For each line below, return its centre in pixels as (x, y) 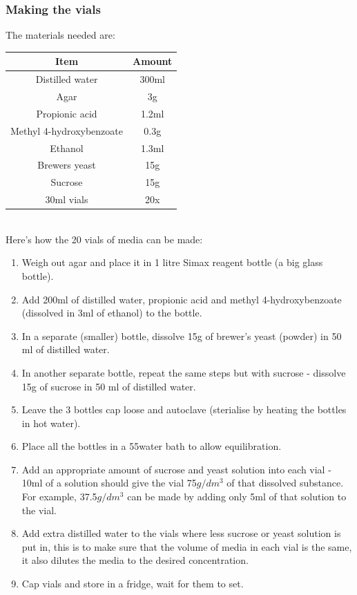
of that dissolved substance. (285, 483)
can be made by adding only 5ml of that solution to (237, 497)
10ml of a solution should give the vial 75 (109, 483)
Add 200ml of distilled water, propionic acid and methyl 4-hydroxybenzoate (182, 299)
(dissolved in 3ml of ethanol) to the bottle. (112, 313)
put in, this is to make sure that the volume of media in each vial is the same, (187, 546)
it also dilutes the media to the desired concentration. (135, 560)
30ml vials (67, 199)
